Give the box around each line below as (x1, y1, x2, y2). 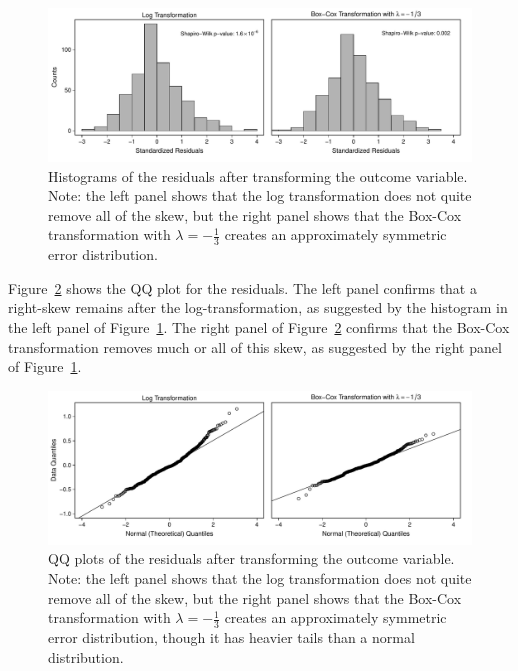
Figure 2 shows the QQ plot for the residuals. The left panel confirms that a (8, 277, 477, 298)
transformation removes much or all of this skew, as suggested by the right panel (8, 336, 502, 357)
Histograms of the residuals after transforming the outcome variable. (48, 165, 468, 186)
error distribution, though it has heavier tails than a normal (48, 627, 415, 648)
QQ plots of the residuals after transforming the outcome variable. (48, 548, 455, 569)
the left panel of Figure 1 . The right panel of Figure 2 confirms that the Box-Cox (8, 317, 510, 338)
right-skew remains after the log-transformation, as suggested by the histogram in (8, 297, 508, 318)
